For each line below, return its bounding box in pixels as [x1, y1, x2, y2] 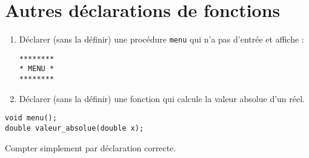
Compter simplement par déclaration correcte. [5, 141, 176, 154]
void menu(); [5, 114, 57, 123]
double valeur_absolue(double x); [5, 124, 144, 132]
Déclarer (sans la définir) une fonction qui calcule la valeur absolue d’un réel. [19, 92, 305, 105]
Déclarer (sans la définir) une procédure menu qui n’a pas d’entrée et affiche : [19, 33, 304, 46]
